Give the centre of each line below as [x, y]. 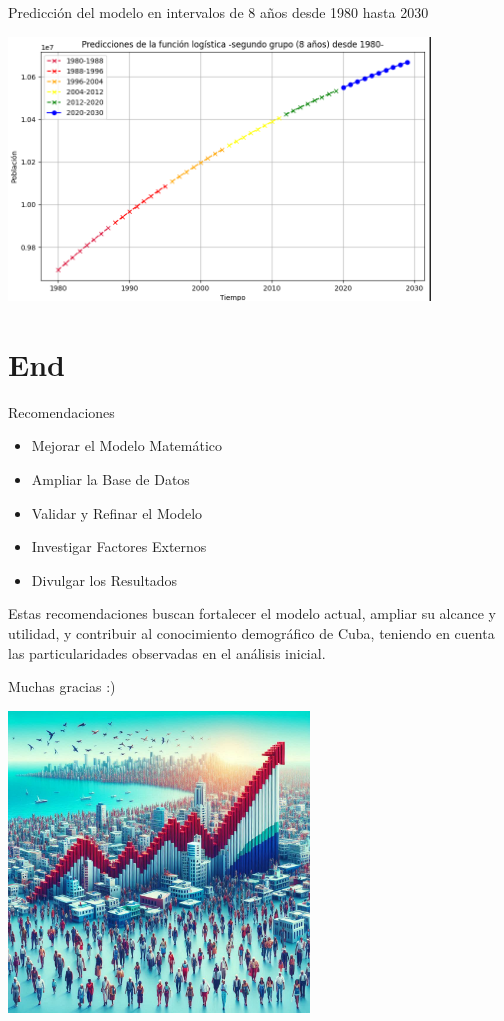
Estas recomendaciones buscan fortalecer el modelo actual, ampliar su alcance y [252, 613]
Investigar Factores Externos [119, 546]
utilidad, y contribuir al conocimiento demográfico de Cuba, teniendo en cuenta [251, 633]
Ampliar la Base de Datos [110, 479]
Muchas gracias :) [62, 686]
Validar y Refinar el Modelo [117, 512]
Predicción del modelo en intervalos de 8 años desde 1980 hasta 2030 [218, 12]
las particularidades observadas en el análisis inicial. [167, 652]
